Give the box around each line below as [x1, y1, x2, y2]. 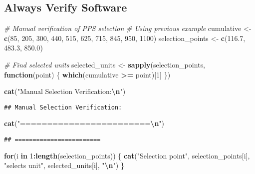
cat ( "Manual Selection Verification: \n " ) [4, 86, 126, 96]
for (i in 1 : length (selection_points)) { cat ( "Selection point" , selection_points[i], [4, 150, 250, 160]
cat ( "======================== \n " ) [4, 118, 165, 128]
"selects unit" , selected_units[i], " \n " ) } [4, 160, 124, 170]
